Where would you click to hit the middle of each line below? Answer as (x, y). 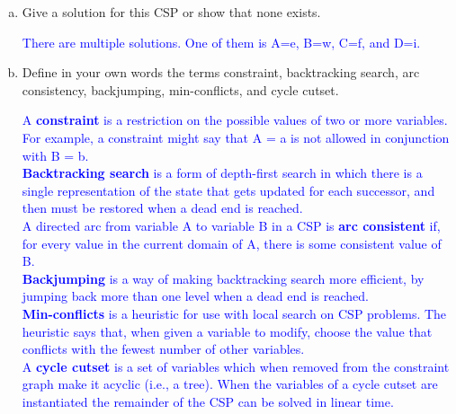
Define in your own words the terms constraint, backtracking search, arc (221, 72)
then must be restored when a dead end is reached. (162, 208)
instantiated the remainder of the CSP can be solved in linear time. (208, 401)
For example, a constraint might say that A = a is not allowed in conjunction (236, 137)
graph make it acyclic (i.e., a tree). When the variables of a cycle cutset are (230, 384)
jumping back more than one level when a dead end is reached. (195, 296)
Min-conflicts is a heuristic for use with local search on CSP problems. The (234, 313)
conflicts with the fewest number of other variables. (163, 349)
